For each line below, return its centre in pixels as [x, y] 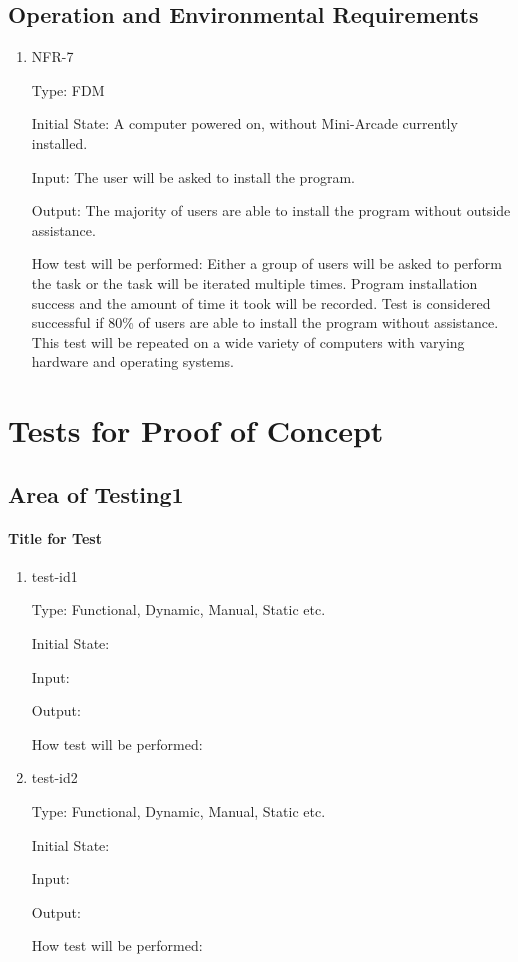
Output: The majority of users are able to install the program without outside [271, 210]
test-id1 [54, 575]
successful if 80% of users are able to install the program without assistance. [265, 322]
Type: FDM [68, 89]
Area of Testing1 [96, 493]
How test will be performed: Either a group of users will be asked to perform [266, 263]
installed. [59, 142]
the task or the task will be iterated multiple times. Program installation [254, 282]
